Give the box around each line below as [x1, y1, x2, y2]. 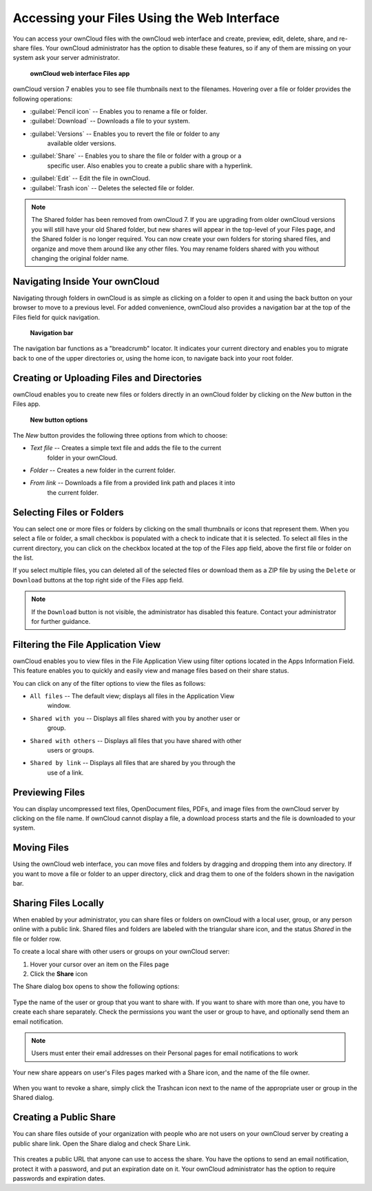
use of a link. [47, 768, 84, 777]
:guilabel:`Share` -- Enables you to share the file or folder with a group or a [30, 152, 242, 160]
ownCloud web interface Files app [30, 69, 130, 77]
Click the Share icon [30, 969, 88, 978]
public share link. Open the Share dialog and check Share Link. [12, 1139, 191, 1148]
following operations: [12, 94, 73, 103]
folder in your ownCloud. [47, 454, 118, 462]
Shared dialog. [12, 1093, 54, 1102]
